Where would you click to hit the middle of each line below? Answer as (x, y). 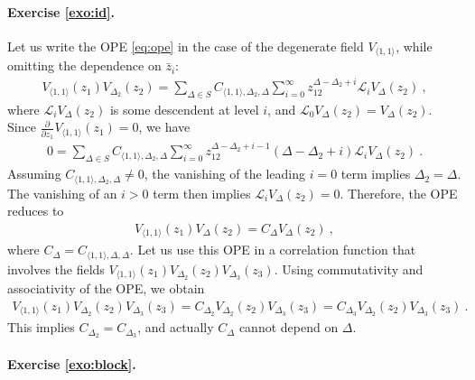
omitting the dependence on (84, 65)
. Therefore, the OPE (399, 193)
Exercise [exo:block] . (72, 363)
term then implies (202, 193)
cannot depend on (289, 327)
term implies (376, 174)
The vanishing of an (62, 193)
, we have (164, 127)
